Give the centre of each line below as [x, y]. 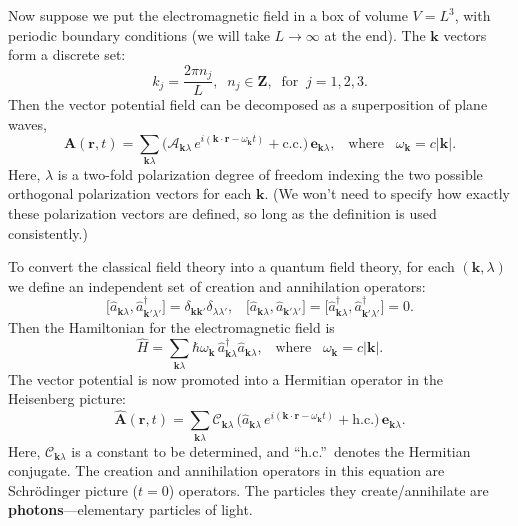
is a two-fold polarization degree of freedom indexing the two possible [270, 173]
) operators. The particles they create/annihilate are [328, 489]
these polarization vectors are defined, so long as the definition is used [222, 213]
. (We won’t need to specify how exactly [387, 193]
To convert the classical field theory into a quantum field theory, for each [231, 266]
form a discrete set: [67, 54]
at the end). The [375, 34]
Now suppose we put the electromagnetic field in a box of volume [208, 15]
